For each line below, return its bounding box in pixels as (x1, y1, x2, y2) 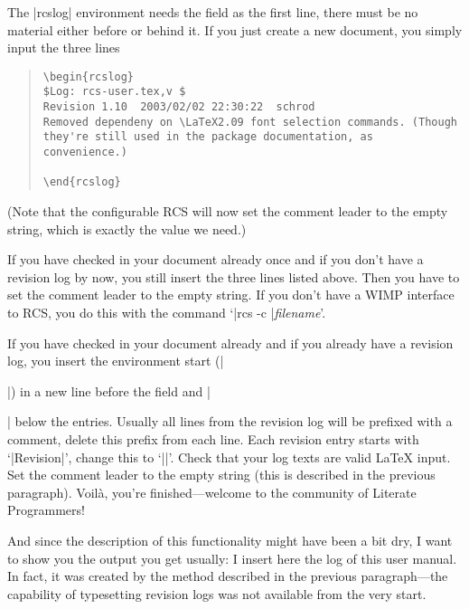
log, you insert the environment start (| (7, 351, 224, 370)
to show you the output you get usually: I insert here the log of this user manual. (7, 548, 457, 567)
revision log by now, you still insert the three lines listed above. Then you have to (7, 267, 460, 286)
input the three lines (7, 38, 120, 57)
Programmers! (7, 500, 85, 519)
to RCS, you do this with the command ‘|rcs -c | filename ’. (7, 303, 326, 321)
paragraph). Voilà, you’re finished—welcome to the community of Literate (7, 482, 417, 501)
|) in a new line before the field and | (7, 381, 211, 400)
